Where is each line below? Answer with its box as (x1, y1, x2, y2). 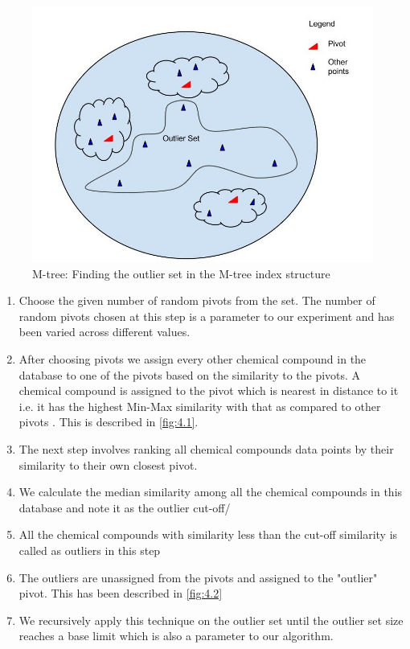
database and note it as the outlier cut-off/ (18, 499, 231, 516)
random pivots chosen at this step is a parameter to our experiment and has (18, 307, 395, 324)
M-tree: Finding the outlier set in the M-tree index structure (32, 265, 330, 281)
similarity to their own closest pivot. (18, 456, 198, 473)
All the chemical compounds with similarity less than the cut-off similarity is (18, 526, 398, 543)
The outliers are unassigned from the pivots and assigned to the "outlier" (18, 569, 378, 585)
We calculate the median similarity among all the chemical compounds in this (18, 483, 403, 500)
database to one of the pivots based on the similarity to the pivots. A (18, 366, 361, 383)
